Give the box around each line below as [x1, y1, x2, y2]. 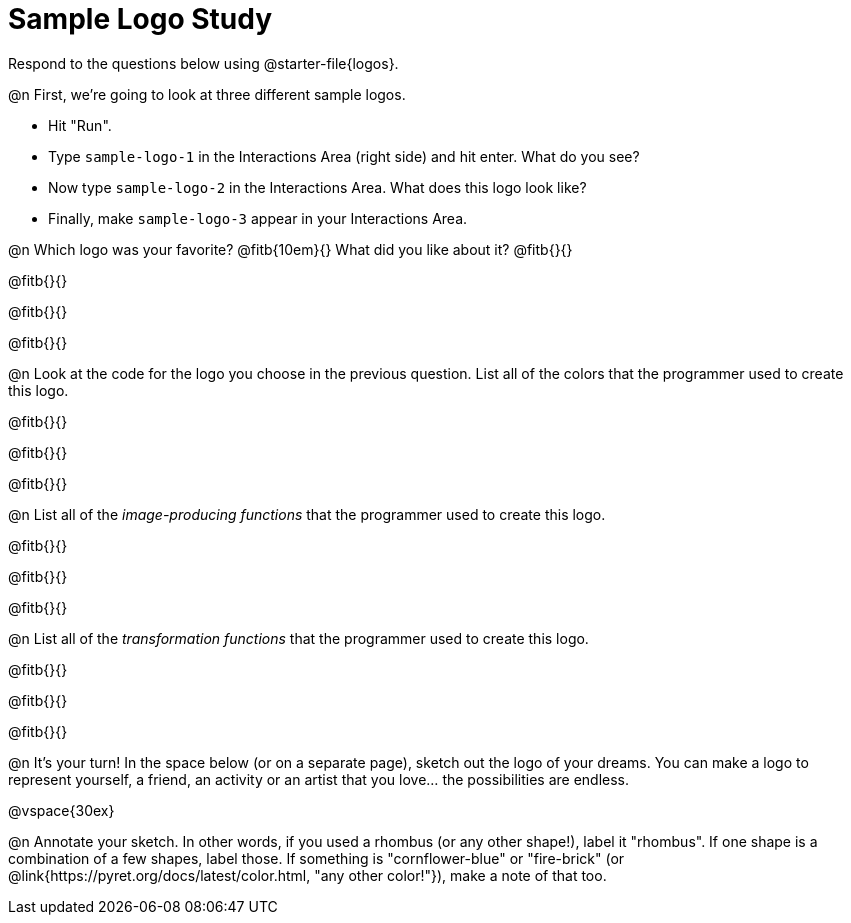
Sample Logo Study [8, 2, 273, 36]
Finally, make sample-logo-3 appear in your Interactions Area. [48, 209, 468, 227]
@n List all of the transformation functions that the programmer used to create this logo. [8, 629, 589, 647]
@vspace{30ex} [8, 801, 115, 819]
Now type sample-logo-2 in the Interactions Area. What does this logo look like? [48, 178, 587, 196]
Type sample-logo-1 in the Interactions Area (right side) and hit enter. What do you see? [48, 147, 640, 165]
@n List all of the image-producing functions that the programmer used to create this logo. [8, 505, 606, 523]
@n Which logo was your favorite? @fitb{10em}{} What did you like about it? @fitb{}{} [8, 240, 573, 258]
